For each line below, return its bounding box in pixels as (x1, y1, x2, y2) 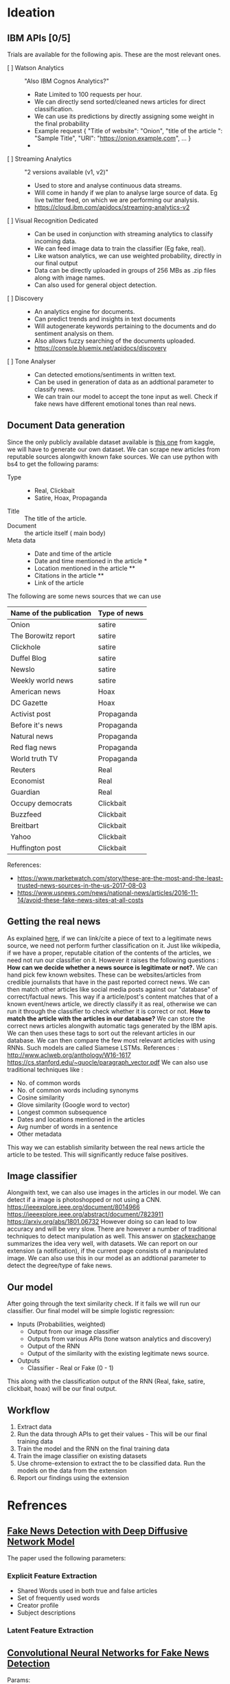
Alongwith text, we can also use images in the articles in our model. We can (7, 1188, 221, 1196)
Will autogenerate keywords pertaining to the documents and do (34, 322, 216, 330)
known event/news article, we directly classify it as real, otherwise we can (7, 999, 218, 1008)
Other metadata (16, 1130, 62, 1138)
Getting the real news (7, 915, 101, 928)
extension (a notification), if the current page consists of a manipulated (7, 1247, 208, 1255)
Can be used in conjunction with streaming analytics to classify (34, 230, 214, 238)
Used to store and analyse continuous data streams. (34, 181, 182, 190)
